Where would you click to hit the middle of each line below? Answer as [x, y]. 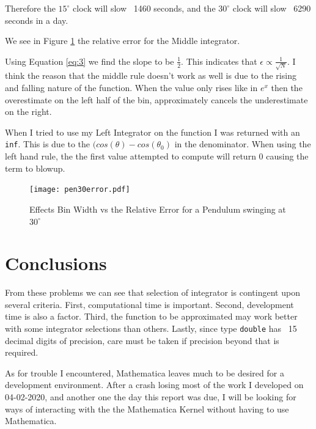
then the [287, 88]
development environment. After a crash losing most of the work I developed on [154, 385]
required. [22, 352]
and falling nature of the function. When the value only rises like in [131, 88]
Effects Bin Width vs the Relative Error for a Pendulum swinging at [158, 209]
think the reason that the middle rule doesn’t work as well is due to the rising [151, 75]
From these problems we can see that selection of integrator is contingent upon [152, 292]
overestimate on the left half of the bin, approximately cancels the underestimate [156, 99]
